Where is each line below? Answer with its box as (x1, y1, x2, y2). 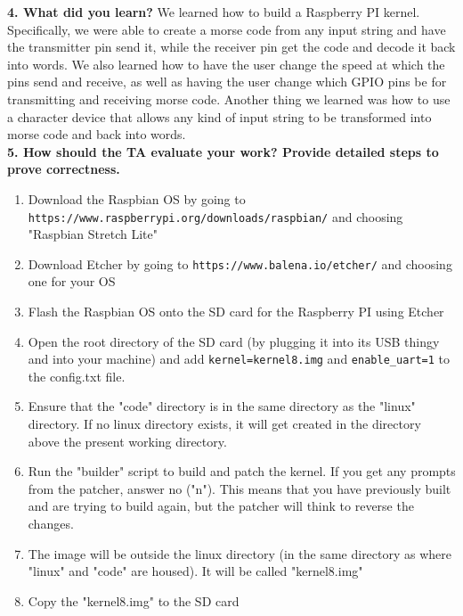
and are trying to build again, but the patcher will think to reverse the (28, 497, 414, 515)
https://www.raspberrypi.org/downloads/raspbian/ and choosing (28, 207, 403, 226)
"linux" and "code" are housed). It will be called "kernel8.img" (28, 562, 363, 580)
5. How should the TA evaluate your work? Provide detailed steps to (7, 142, 439, 160)
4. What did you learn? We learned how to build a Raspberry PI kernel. (7, 3, 420, 21)
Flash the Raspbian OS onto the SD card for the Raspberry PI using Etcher (28, 302, 444, 321)
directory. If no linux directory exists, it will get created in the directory (28, 415, 421, 433)
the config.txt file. (28, 366, 126, 385)
